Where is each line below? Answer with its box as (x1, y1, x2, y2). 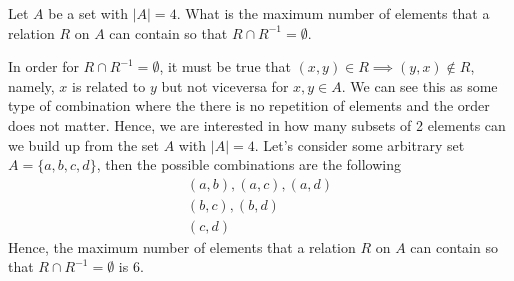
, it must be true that (159, 56, 291, 77)
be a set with (48, 3, 129, 23)
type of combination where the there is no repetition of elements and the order (8, 95, 490, 116)
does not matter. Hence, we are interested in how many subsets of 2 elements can (8, 114, 506, 135)
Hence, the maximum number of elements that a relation (8, 236, 356, 257)
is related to (72, 75, 146, 96)
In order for (8, 56, 79, 77)
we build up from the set (8, 134, 160, 155)
